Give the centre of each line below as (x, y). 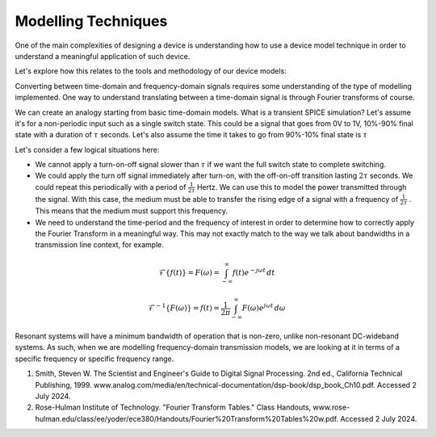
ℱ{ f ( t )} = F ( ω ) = (189, 272)
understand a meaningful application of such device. (103, 56)
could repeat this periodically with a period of (111, 187)
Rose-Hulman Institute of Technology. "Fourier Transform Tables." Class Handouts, (173, 407)
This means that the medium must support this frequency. (132, 211)
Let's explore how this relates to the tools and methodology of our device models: (151, 71)
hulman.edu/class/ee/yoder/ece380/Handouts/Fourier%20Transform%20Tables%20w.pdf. (187, 418)
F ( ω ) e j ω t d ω (264, 307)
